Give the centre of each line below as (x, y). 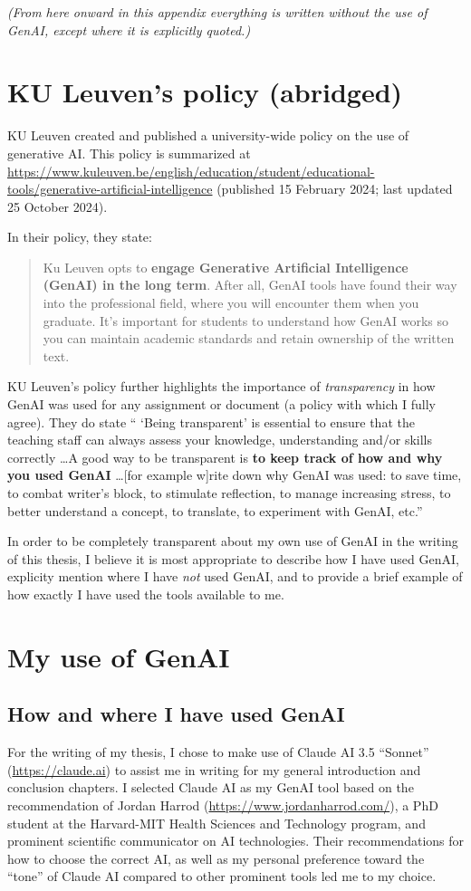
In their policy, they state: (80, 237)
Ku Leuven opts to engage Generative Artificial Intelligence (226, 267)
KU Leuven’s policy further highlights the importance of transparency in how (221, 386)
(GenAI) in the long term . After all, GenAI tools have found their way (250, 285)
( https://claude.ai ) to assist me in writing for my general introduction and (214, 769)
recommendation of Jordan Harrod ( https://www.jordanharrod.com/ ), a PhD (223, 805)
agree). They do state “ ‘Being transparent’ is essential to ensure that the (211, 422)
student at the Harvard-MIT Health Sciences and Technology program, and (216, 823)
